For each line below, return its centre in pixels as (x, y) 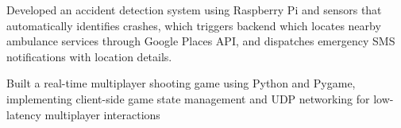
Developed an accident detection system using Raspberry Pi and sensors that (194, 10)
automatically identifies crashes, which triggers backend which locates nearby (194, 25)
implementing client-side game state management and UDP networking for (188, 98)
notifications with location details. (89, 56)
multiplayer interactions (102, 114)
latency (24, 114)
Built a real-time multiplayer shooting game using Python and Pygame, (181, 83)
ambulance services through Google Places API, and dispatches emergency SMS (201, 41)
